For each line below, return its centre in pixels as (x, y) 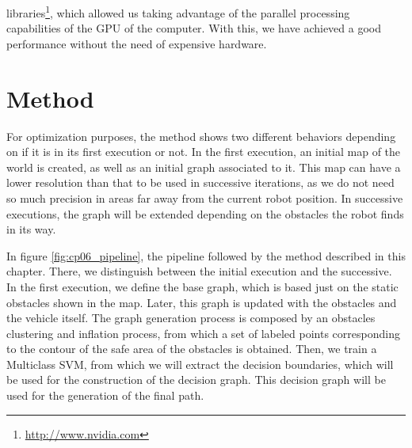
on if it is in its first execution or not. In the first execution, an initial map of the (204, 152)
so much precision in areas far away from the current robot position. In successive (205, 197)
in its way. (31, 229)
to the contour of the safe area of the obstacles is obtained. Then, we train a (192, 349)
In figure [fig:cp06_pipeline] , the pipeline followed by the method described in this (206, 255)
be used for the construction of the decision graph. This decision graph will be (196, 380)
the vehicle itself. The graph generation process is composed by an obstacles (191, 318)
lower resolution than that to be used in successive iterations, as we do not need (200, 182)
